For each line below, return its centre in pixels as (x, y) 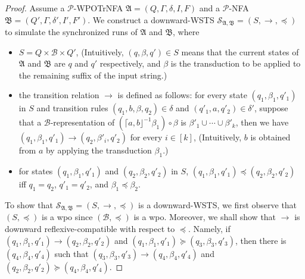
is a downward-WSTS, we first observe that (218, 205)
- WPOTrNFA (98, 8)
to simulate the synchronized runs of (71, 32)
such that (71, 253)
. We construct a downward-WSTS (151, 19)
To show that (29, 205)
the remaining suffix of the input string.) (93, 75)
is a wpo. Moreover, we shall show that (205, 217)
